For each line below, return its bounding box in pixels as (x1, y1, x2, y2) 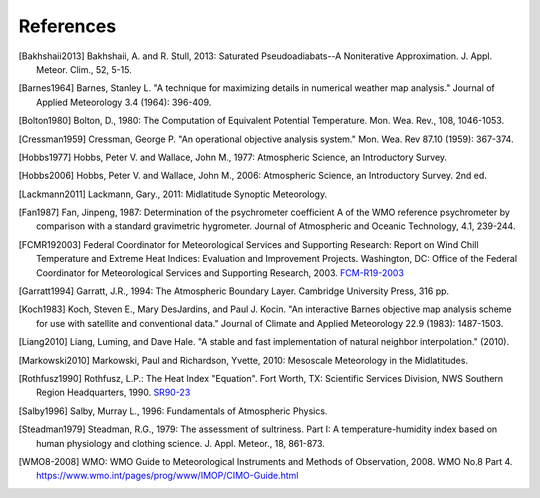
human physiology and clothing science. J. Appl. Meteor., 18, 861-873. (36, 437, 325, 449)
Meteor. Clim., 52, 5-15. (36, 63, 132, 75)
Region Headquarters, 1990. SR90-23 (36, 386, 191, 399)
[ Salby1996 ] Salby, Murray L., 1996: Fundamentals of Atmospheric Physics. (18, 405, 328, 417)
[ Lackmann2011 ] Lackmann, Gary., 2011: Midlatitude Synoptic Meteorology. (18, 188, 328, 200)
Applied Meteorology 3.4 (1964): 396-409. (36, 96, 212, 108)
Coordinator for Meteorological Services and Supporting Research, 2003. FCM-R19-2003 (36, 266, 405, 279)
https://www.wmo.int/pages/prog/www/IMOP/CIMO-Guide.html (36, 470, 299, 482)
